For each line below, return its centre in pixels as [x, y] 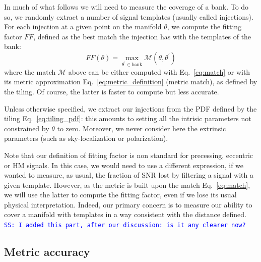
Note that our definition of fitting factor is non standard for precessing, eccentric [129, 155]
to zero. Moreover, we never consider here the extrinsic [142, 128]
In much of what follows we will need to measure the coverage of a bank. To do [126, 7]
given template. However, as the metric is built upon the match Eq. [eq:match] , [127, 185]
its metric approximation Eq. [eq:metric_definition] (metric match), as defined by [131, 82]
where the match [30, 71]
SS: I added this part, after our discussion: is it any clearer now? [125, 225]
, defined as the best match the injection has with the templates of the [142, 36]
